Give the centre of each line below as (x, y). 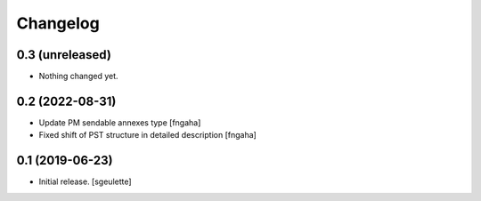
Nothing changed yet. (79, 76)
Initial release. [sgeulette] (86, 181)
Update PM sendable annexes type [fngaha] (120, 122)
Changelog (58, 23)
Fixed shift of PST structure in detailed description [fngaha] (148, 135)
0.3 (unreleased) (64, 55)
